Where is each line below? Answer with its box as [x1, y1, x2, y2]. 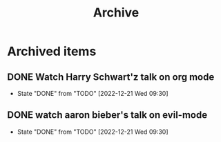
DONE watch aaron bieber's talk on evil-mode [7, 109, 208, 121]
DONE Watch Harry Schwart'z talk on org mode [7, 71, 215, 83]
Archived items [7, 43, 97, 59]
